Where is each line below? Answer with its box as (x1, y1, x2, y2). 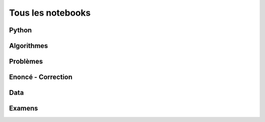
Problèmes (9, 57, 43, 66)
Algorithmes (9, 42, 49, 50)
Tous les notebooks (9, 7, 91, 18)
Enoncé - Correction (9, 73, 73, 81)
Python (9, 26, 32, 34)
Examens (9, 104, 38, 113)
